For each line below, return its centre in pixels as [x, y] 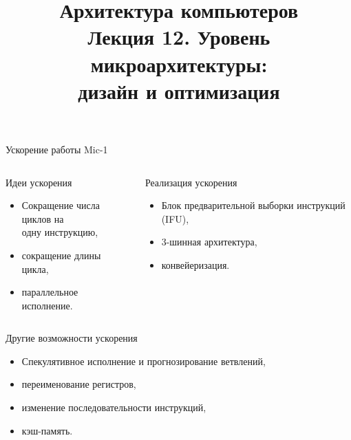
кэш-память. [47, 430]
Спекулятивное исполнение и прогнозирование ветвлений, [143, 361]
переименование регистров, [79, 384]
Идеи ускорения [39, 182]
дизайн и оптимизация [179, 90]
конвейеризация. [195, 264]
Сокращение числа [61, 205]
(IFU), [175, 218]
